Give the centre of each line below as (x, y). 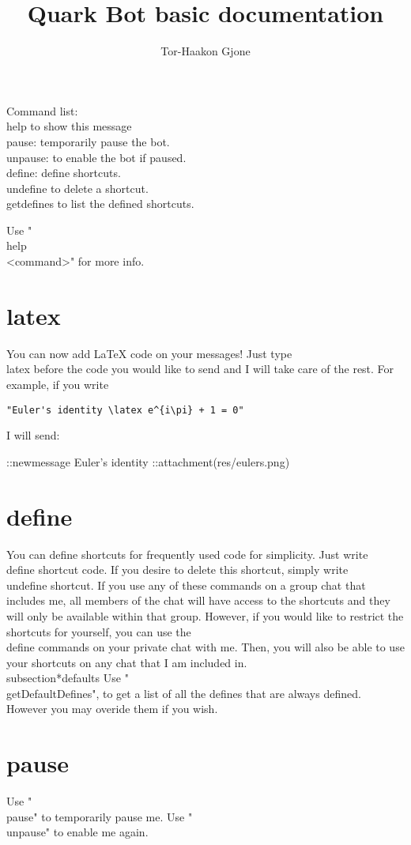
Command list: (42, 110)
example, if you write (58, 384)
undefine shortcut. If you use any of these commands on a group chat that (186, 585)
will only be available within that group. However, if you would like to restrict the (205, 615)
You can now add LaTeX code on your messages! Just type (149, 353)
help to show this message (69, 126)
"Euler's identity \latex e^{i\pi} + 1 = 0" (125, 410)
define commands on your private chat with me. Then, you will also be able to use (205, 647)
